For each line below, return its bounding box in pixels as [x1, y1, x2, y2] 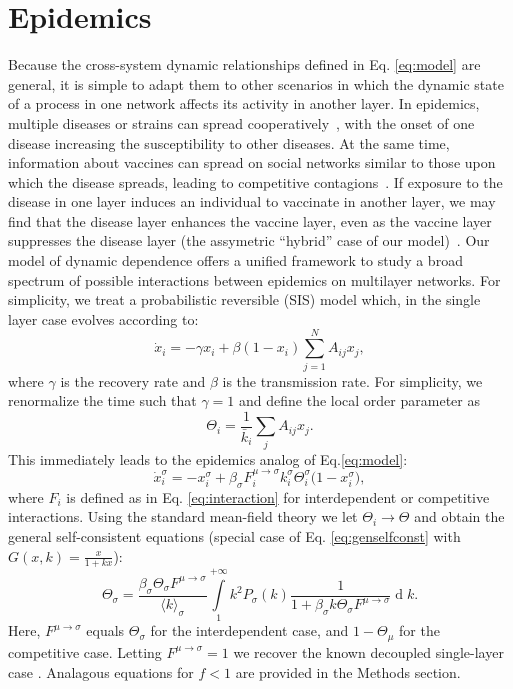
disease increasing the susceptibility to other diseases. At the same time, [8, 132, 450, 153]
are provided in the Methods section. [235, 661, 461, 682]
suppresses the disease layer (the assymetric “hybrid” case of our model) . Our [8, 230, 490, 251]
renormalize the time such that [8, 390, 197, 411]
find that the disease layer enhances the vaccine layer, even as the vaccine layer [8, 210, 492, 231]
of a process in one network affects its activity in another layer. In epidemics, [8, 93, 480, 114]
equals [86, 620, 125, 641]
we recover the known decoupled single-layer [233, 641, 504, 662]
